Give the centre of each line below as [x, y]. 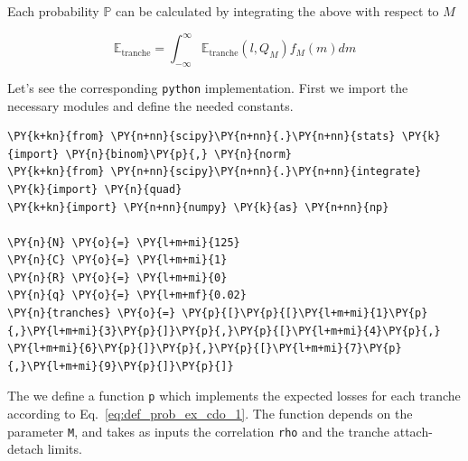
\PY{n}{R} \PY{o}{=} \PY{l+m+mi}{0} [117, 277]
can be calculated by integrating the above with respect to [277, 11]
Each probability [53, 11]
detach [26, 449]
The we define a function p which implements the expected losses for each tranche [234, 396]
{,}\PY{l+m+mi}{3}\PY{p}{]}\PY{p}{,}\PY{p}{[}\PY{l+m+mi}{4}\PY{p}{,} [224, 331]
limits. [65, 449]
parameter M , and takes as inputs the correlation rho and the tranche [199, 431]
